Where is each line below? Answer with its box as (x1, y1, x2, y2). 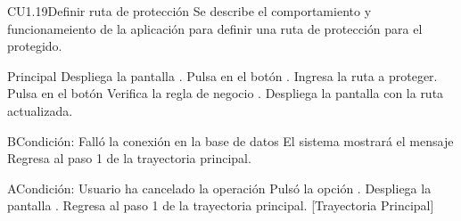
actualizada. (7, 101, 73, 119)
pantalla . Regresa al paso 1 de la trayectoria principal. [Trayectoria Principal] (7, 196, 434, 215)
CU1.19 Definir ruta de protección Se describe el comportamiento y (7, 2, 372, 20)
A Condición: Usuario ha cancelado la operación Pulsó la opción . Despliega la (7, 178, 432, 197)
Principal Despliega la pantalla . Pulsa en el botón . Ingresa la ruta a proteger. (7, 66, 438, 85)
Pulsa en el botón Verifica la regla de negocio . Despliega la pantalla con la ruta (7, 84, 444, 102)
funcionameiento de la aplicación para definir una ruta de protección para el (7, 19, 423, 37)
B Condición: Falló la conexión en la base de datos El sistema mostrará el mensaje (7, 131, 454, 150)
